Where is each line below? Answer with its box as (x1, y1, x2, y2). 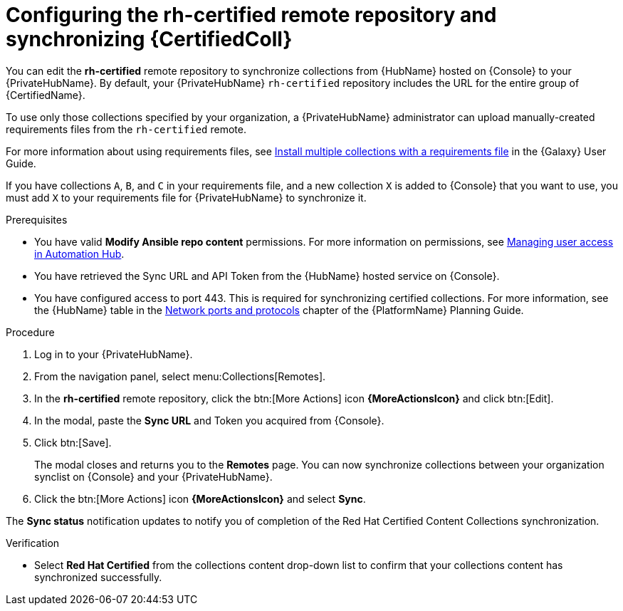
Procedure (6, 325, 55, 338)
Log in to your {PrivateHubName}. (34, 348, 193, 360)
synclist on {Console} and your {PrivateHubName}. (34, 470, 273, 483)
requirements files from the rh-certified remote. (6, 122, 246, 135)
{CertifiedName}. (6, 88, 85, 101)
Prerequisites (6, 213, 68, 226)
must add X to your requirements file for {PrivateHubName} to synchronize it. (6, 191, 367, 204)
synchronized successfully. (34, 570, 162, 583)
